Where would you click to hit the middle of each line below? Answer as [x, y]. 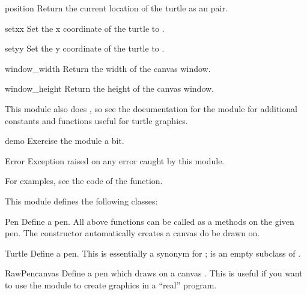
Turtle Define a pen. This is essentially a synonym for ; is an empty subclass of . [153, 253]
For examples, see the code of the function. [84, 181]
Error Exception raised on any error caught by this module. [115, 160]
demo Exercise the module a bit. [65, 141]
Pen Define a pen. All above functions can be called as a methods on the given [150, 221]
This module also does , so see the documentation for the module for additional [151, 108]
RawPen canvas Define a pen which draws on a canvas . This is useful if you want [154, 273]
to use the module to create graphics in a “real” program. [111, 285]
